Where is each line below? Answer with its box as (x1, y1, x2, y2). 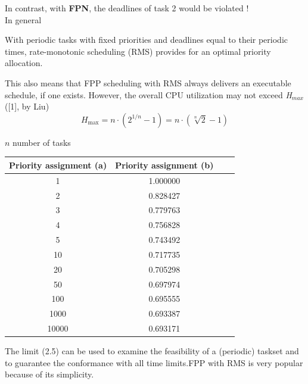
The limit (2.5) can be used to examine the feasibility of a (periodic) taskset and (5, 345, 299, 357)
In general (5, 13, 42, 26)
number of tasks (13, 136, 71, 148)
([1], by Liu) (5, 100, 49, 113)
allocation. (5, 57, 43, 69)
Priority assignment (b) (115, 158, 214, 171)
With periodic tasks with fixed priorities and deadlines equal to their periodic (5, 33, 288, 46)
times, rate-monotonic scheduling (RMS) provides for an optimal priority (5, 45, 271, 57)
